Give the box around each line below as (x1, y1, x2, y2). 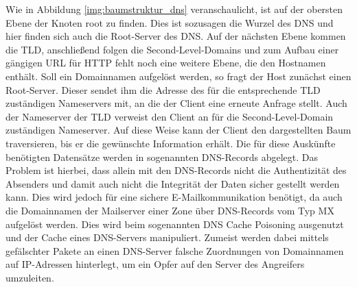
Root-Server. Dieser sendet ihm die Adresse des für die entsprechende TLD (5, 82, 321, 97)
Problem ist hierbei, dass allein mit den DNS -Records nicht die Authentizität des (5, 163, 347, 177)
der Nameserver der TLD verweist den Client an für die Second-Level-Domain (5, 109, 334, 123)
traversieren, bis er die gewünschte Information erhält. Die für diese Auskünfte (5, 136, 336, 150)
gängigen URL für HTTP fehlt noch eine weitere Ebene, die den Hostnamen (5, 55, 326, 70)
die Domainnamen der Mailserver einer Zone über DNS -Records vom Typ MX (5, 203, 334, 217)
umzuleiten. (5, 270, 54, 284)
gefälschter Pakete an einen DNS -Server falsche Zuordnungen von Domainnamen (5, 243, 344, 258)
